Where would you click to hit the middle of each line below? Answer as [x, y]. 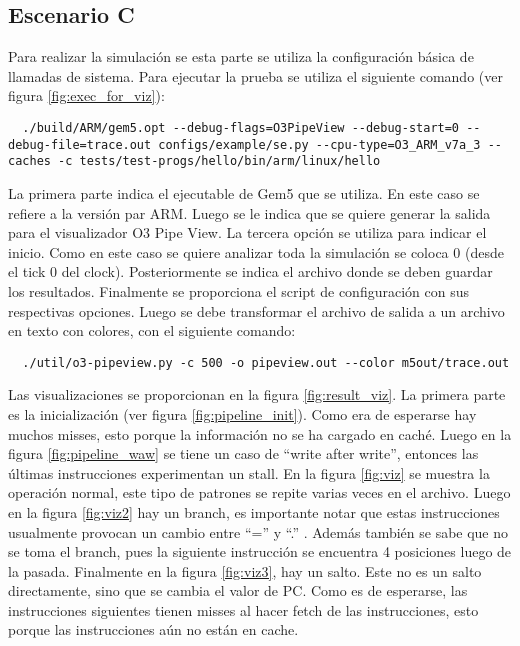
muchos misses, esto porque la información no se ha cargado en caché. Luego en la [260, 433]
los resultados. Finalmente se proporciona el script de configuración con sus [238, 290]
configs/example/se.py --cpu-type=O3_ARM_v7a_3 [319, 144]
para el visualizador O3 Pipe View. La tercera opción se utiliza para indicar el [247, 232]
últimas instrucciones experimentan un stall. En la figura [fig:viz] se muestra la [249, 472]
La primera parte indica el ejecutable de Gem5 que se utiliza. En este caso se [244, 192]
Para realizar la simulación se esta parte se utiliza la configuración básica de [241, 56]
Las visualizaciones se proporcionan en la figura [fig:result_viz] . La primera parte [257, 394]
